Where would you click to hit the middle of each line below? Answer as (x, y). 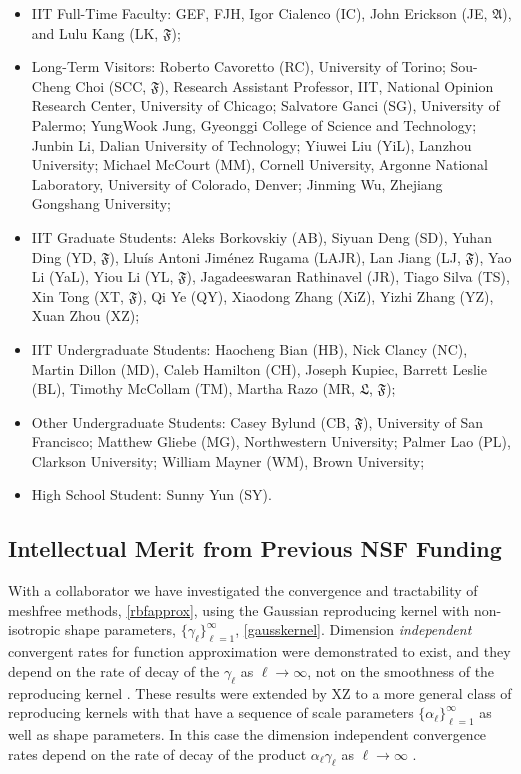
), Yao (493, 256)
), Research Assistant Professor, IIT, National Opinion (326, 85)
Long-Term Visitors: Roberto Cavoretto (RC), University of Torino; (238, 66)
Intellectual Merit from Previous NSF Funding (255, 548)
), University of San (423, 421)
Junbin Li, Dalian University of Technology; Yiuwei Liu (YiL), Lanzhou (251, 144)
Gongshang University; (101, 203)
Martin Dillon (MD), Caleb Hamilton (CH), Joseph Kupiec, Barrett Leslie (259, 368)
